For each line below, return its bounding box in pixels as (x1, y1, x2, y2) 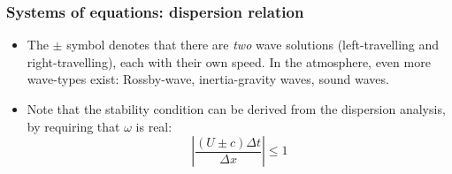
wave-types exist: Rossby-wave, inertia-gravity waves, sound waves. (27, 70, 389, 88)
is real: (135, 117, 172, 135)
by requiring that (27, 117, 120, 135)
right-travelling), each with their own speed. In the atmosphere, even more (27, 52, 431, 71)
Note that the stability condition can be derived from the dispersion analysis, (27, 100, 446, 117)
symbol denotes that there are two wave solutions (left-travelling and (66, 35, 440, 54)
